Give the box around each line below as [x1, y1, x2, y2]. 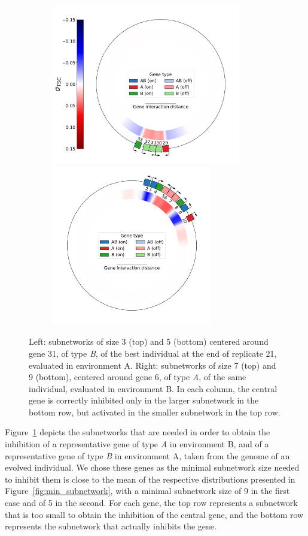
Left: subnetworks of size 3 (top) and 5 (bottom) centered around [29, 335, 269, 348]
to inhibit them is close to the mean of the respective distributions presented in [5, 472, 295, 485]
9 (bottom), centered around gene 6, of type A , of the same [29, 371, 246, 383]
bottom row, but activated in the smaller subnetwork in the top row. [29, 405, 280, 418]
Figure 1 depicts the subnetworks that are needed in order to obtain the [5, 426, 270, 438]
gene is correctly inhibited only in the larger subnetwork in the [29, 394, 259, 406]
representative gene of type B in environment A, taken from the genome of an [5, 449, 290, 462]
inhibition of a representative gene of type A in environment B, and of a [5, 438, 269, 450]
